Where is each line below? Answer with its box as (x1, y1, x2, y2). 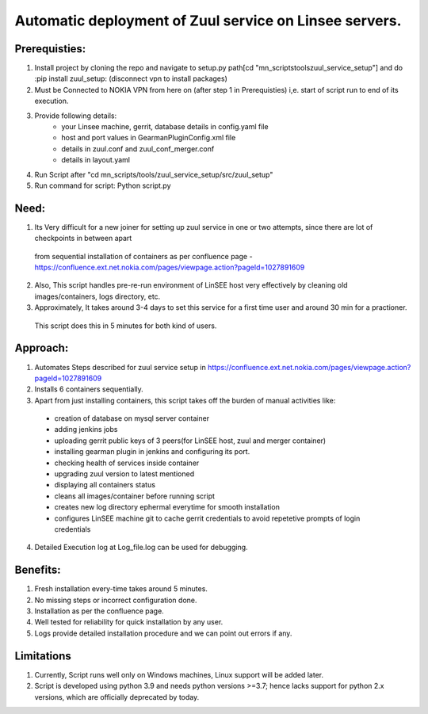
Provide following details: (34, 111, 117, 120)
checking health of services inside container (54, 458, 200, 468)
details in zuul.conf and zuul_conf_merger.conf (61, 143, 215, 154)
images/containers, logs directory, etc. (34, 292, 161, 301)
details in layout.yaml (61, 155, 131, 165)
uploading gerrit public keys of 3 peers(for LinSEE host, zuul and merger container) (54, 436, 327, 445)
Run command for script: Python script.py (34, 181, 171, 190)
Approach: (14, 342, 69, 355)
